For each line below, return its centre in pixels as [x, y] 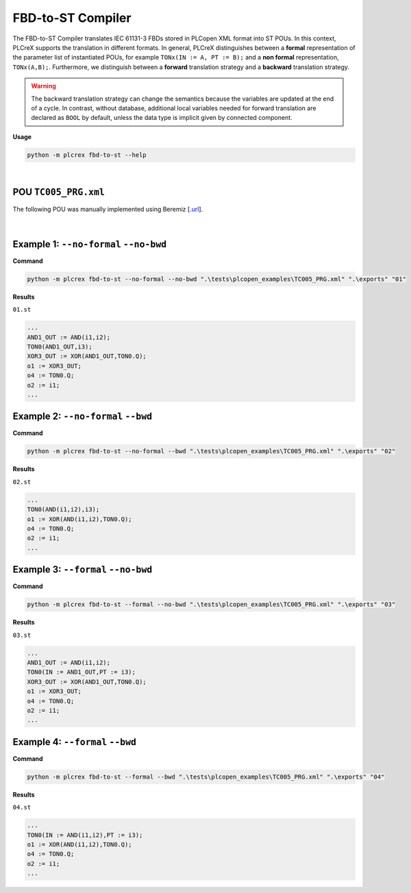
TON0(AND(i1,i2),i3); [63, 510]
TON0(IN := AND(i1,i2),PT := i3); [85, 835]
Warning [43, 86]
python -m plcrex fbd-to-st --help [87, 155]
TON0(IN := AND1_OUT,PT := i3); [82, 672]
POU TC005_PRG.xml [59, 192]
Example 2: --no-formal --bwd [83, 417]
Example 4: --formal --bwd [75, 742]
